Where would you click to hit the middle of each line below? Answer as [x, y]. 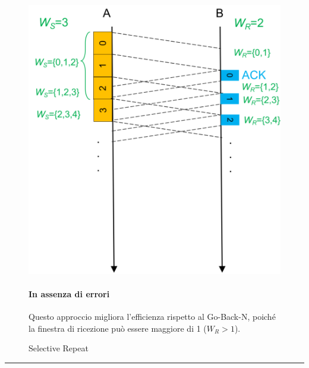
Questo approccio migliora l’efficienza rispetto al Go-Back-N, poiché [152, 317]
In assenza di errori [69, 293]
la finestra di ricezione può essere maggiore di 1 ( [118, 328]
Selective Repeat [59, 348]
